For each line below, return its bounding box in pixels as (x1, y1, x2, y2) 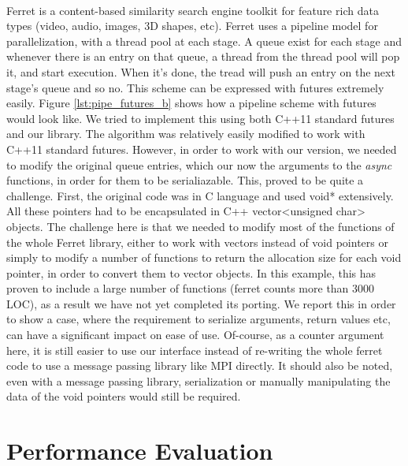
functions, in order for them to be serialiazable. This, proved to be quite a (6, 172, 364, 188)
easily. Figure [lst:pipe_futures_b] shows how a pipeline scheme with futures (6, 95, 376, 111)
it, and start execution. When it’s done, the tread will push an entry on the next (6, 63, 395, 80)
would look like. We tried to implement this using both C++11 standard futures (6, 110, 395, 126)
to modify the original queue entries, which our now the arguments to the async (6, 156, 392, 173)
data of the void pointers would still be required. (6, 388, 241, 404)
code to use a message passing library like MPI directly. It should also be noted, (6, 357, 393, 374)
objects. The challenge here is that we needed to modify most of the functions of (6, 218, 395, 234)
